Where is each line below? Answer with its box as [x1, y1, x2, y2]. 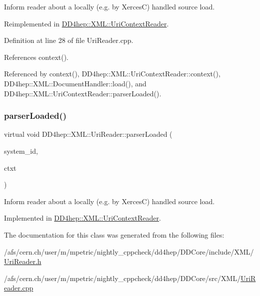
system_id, [4, 145, 38, 156]
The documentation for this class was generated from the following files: [4, 229, 224, 240]
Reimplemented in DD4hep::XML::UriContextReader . [4, 18, 169, 28]
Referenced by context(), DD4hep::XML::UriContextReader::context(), [4, 68, 220, 79]
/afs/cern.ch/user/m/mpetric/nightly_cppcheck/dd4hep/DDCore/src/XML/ [4, 273, 241, 283]
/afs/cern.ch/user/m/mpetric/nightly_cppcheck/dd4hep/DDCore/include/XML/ [4, 246, 254, 257]
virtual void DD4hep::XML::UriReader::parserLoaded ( [4, 129, 172, 139]
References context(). [4, 51, 69, 62]
